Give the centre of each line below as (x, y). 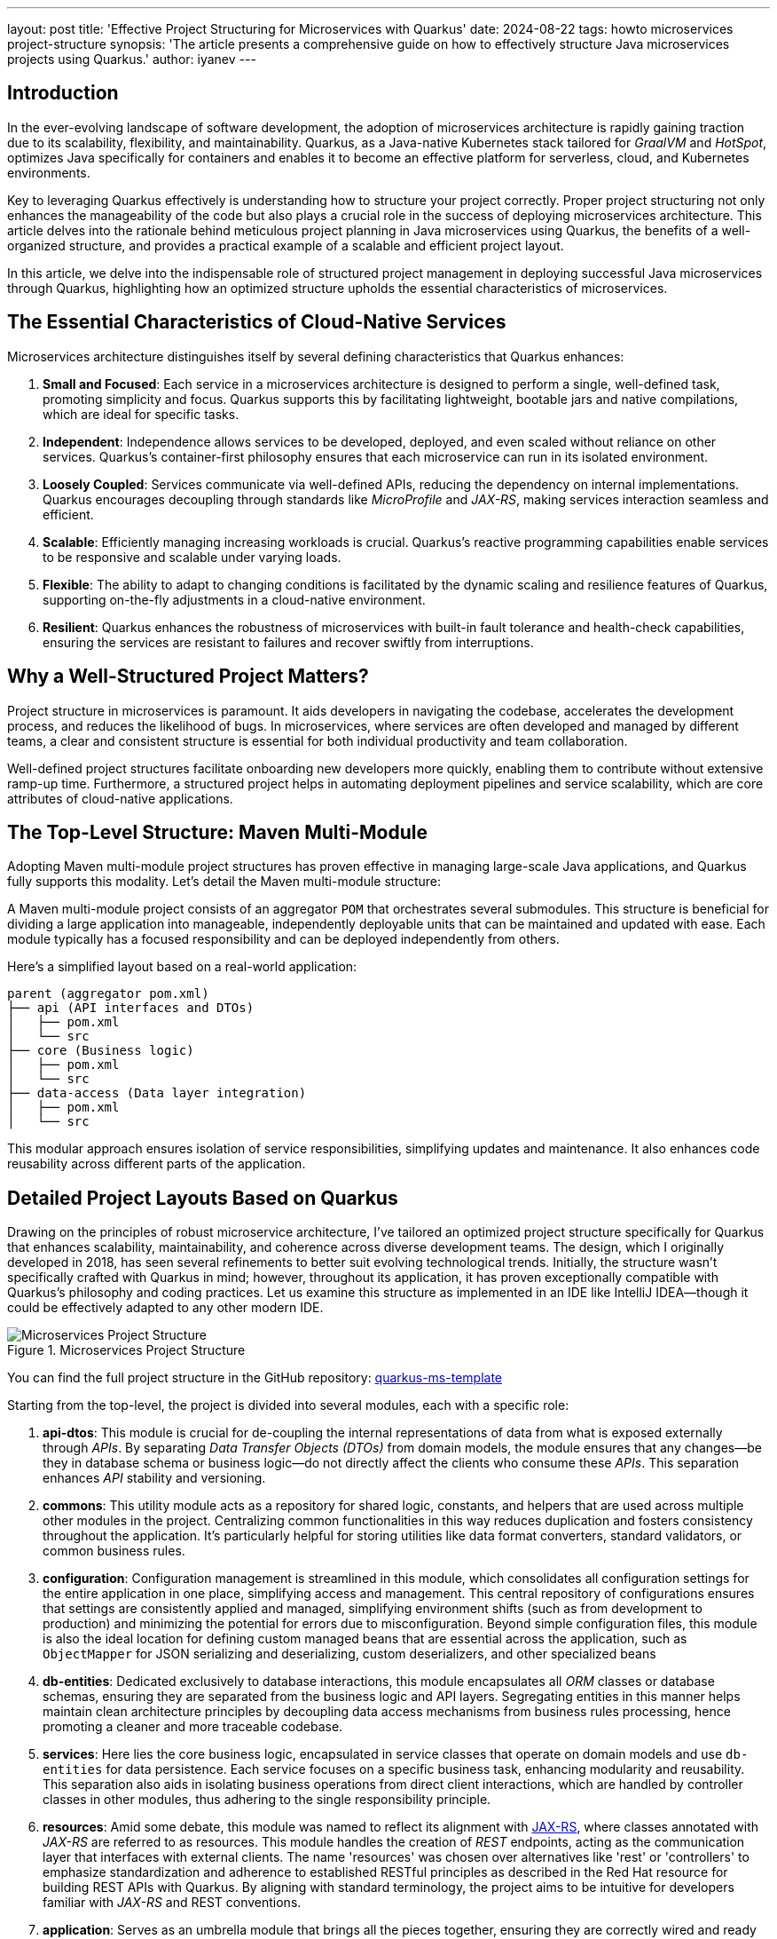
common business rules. (114, 1551)
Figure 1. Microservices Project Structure (126, 1350)
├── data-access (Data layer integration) (157, 1093)
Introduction (63, 93)
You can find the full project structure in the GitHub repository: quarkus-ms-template (255, 1378)
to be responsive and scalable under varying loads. (192, 557)
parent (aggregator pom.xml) (108, 994)
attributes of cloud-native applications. (120, 798)
